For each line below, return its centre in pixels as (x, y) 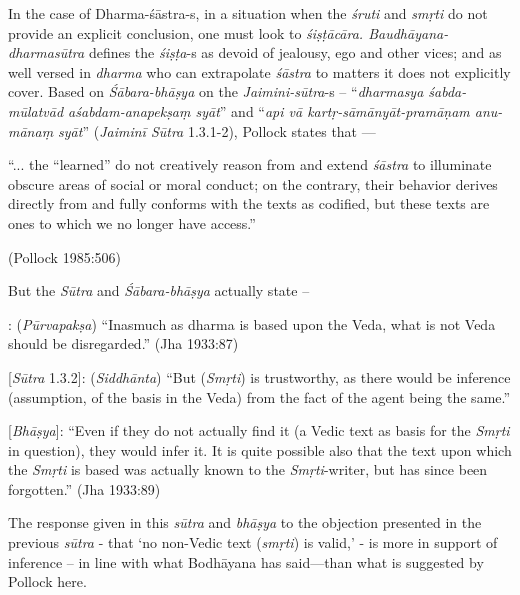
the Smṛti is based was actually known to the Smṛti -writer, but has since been (248, 469)
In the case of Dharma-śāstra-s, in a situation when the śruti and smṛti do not (248, 13)
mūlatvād (36, 110)
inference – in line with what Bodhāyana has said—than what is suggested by (246, 561)
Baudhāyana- (408, 32)
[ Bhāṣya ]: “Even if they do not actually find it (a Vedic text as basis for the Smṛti (259, 430)
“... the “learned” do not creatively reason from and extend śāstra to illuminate (250, 164)
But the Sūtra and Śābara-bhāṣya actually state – (159, 290)
